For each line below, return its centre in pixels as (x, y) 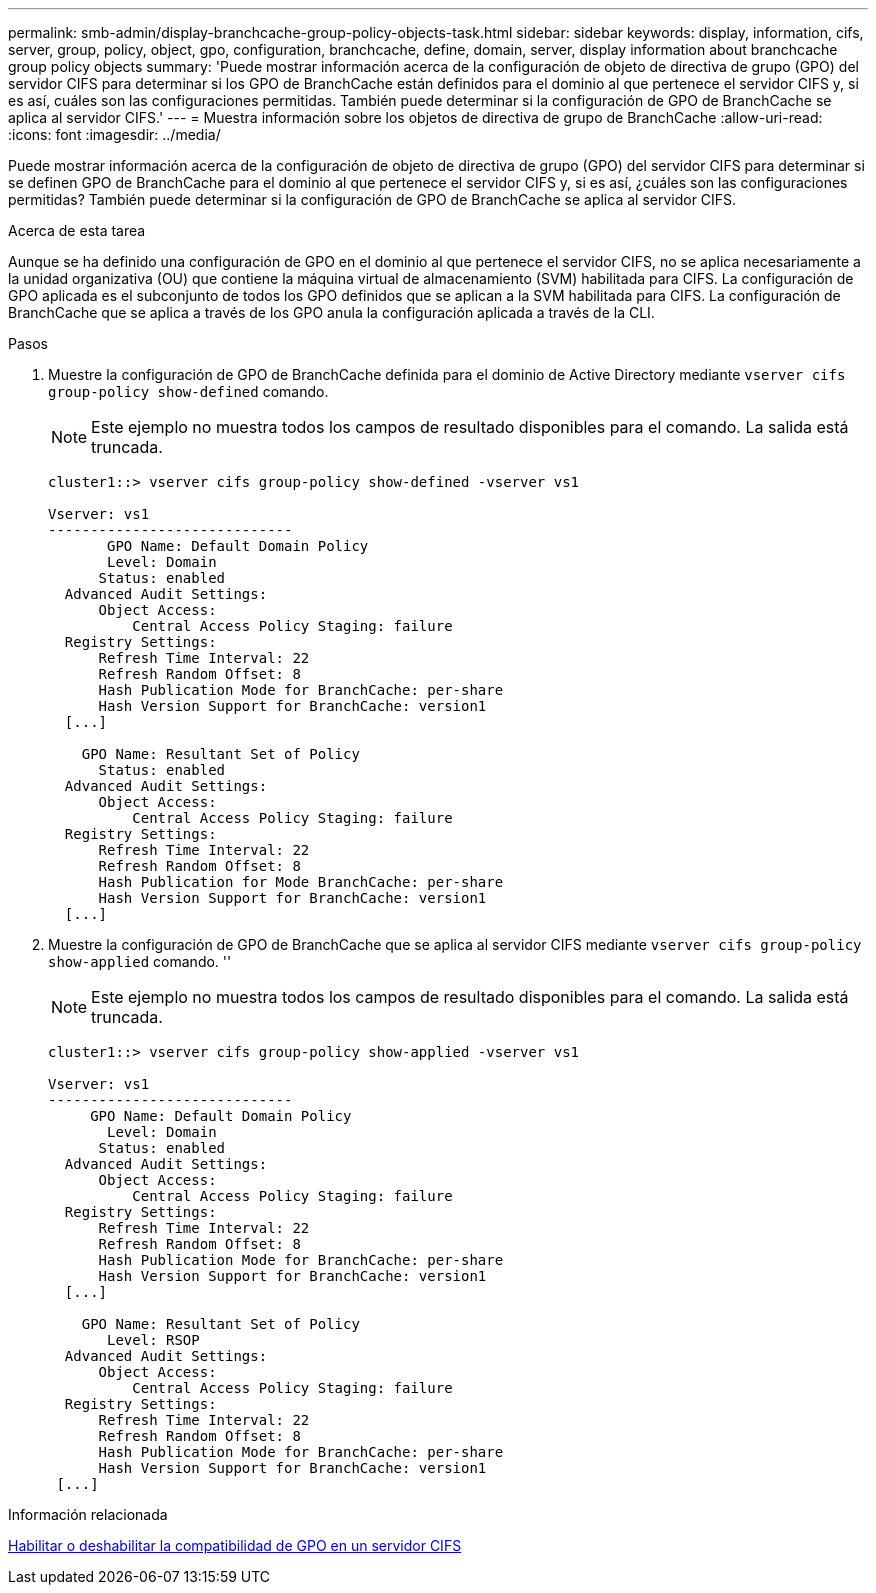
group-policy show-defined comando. (188, 391)
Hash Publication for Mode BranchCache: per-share (301, 882)
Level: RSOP (153, 1340)
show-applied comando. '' (140, 961)
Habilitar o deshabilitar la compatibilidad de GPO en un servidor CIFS (235, 1545)
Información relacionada (88, 1514)
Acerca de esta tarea (77, 230)
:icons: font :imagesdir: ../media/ (114, 134)
